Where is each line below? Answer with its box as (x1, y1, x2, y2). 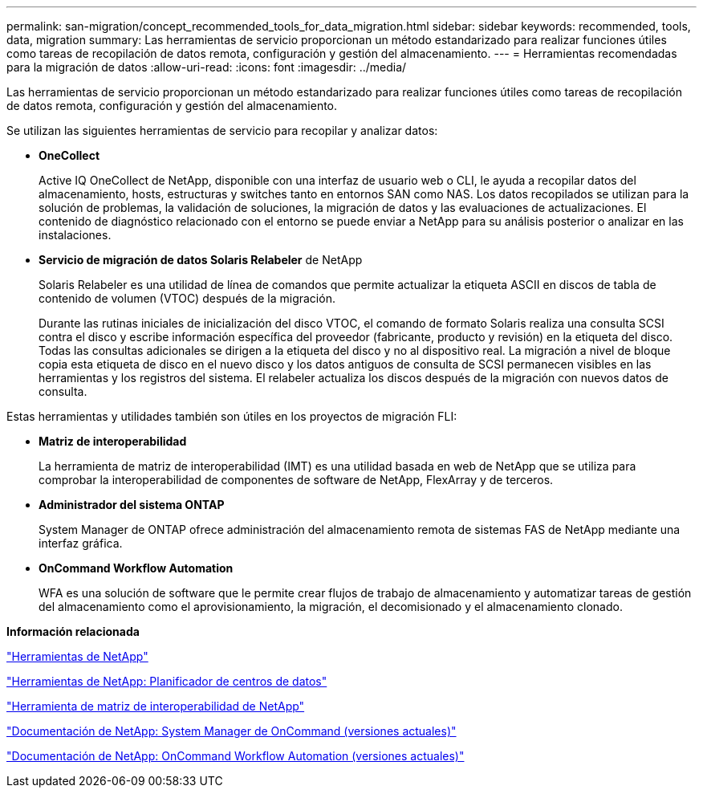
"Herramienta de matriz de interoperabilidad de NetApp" (6, 699, 305, 713)
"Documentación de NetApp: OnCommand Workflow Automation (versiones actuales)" (6, 749, 465, 763)
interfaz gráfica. (39, 536, 123, 550)
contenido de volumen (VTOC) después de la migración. (39, 291, 335, 305)
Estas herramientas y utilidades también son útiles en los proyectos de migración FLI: (6, 409, 457, 423)
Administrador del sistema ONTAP (39, 498, 225, 511)
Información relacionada (6, 625, 140, 638)
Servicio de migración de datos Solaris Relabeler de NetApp (39, 253, 363, 267)
